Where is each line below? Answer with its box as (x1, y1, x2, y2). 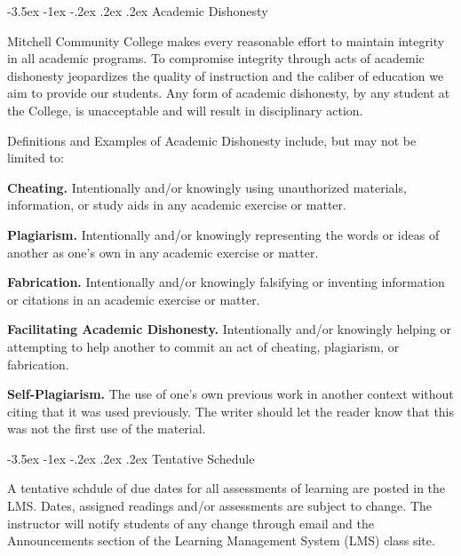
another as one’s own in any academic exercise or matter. (7, 242, 319, 261)
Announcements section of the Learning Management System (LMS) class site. (7, 531, 435, 550)
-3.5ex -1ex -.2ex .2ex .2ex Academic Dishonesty (7, 2, 268, 20)
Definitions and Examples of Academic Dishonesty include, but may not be (7, 131, 417, 149)
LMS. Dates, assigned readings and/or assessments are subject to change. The (7, 496, 433, 515)
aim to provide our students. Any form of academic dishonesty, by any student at (7, 83, 450, 102)
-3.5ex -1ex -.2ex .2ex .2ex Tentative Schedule (7, 449, 255, 467)
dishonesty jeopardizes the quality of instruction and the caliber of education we (7, 66, 444, 84)
